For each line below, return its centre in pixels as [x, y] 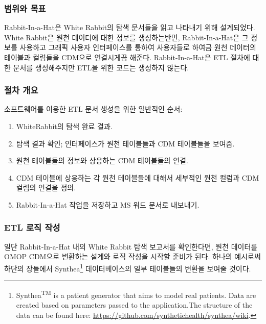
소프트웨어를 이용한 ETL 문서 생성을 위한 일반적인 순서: [93, 109]
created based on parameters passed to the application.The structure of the [134, 305]
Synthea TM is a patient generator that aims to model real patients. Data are [136, 294]
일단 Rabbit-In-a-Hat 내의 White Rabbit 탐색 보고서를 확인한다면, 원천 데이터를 [131, 246]
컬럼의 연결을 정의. [46, 188]
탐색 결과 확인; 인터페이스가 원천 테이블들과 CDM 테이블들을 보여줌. [125, 143]
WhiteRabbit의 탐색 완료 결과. [64, 126]
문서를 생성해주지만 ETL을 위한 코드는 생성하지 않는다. [101, 67]
